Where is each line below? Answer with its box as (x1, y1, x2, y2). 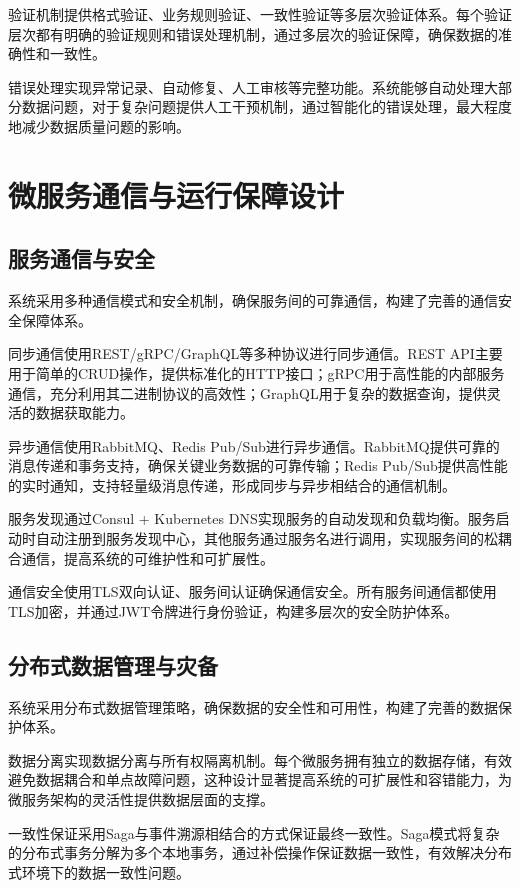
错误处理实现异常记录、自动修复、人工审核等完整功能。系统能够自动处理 (8, 76, 484, 97)
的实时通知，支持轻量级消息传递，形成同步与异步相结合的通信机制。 (8, 474, 456, 495)
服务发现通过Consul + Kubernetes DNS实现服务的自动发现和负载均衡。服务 (8, 508, 496, 529)
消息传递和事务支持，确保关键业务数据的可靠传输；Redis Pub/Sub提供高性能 (8, 455, 508, 476)
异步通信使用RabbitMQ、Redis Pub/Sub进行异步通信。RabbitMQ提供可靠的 (8, 435, 500, 456)
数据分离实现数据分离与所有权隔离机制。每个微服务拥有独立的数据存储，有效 (8, 749, 512, 770)
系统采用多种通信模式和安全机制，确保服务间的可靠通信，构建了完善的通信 (8, 290, 498, 311)
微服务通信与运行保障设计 (8, 174, 345, 215)
